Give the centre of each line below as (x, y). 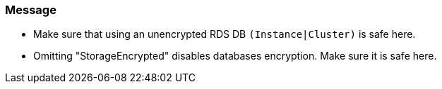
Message (31, 10)
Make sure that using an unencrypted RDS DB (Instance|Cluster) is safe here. (225, 34)
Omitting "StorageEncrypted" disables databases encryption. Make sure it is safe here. (235, 56)
